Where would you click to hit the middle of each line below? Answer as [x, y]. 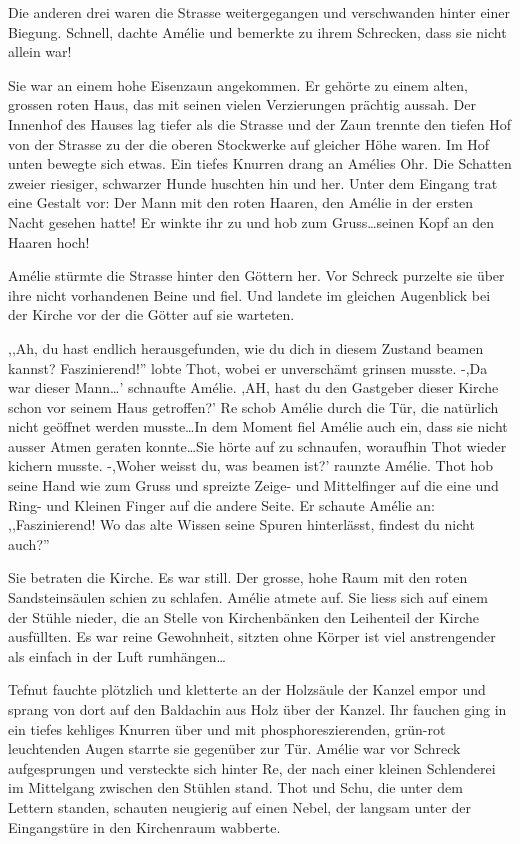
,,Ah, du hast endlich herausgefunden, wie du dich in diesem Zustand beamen [246, 347]
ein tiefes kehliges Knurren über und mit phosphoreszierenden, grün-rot [227, 728]
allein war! [40, 51]
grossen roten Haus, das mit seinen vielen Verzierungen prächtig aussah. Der [242, 104]
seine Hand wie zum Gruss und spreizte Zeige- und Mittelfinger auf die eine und [253, 485]
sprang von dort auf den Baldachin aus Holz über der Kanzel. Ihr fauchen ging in [257, 709]
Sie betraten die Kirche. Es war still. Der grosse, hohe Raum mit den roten [238, 577]
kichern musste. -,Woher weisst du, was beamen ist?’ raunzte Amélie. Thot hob [251, 465]
